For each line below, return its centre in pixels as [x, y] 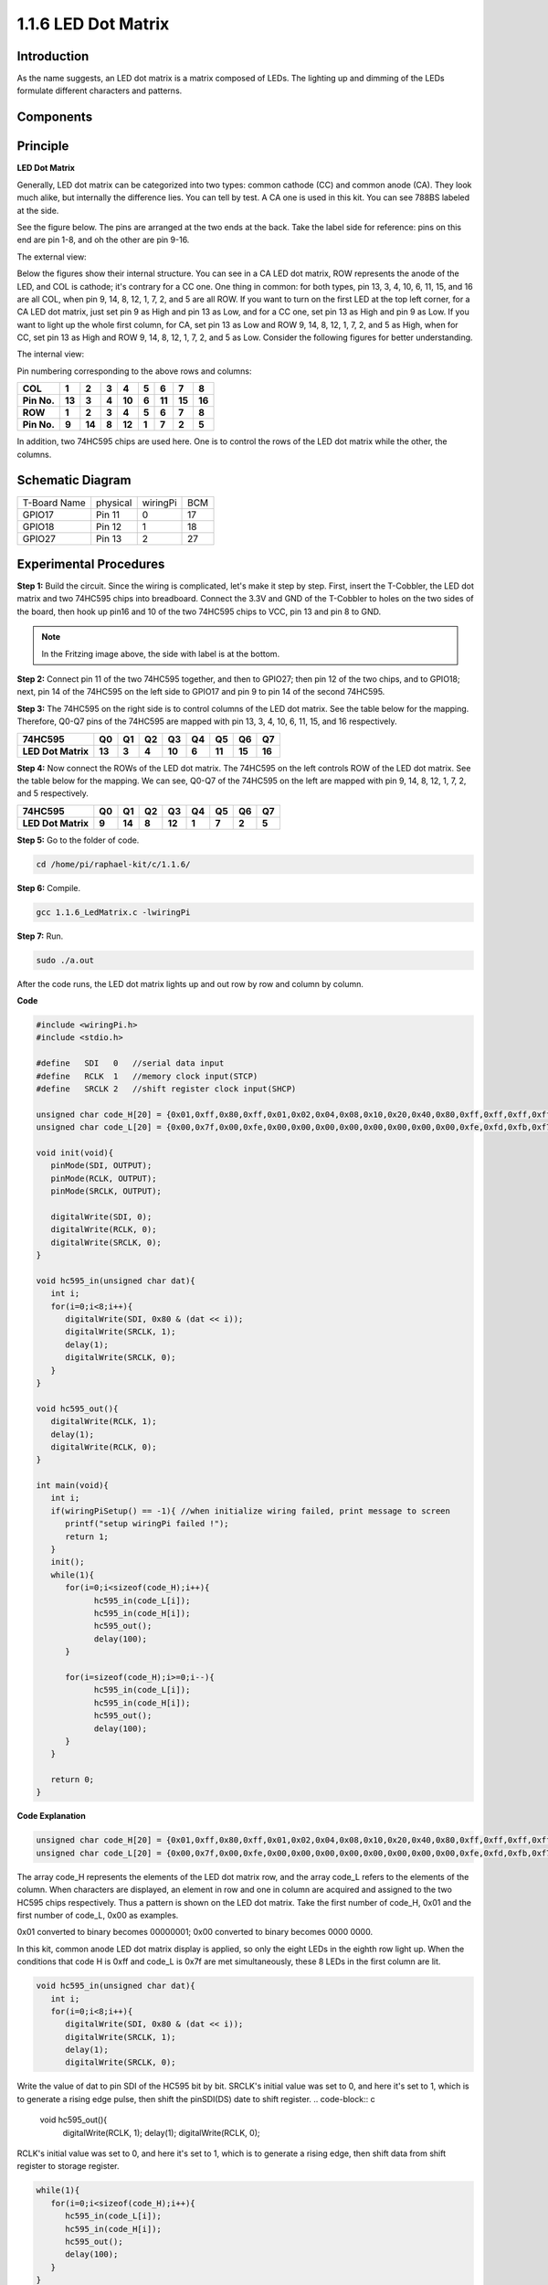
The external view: [52, 257]
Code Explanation [51, 1816]
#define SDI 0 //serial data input [130, 1063]
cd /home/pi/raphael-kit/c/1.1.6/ [113, 864]
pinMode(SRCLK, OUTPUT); [106, 1191]
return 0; [73, 1780]
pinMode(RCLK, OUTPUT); [104, 1178]
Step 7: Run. [40, 936]
